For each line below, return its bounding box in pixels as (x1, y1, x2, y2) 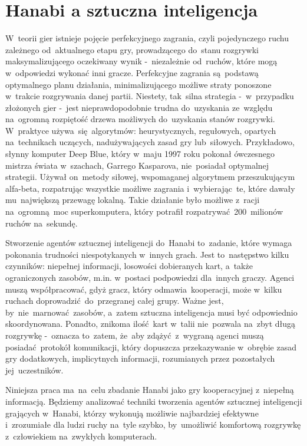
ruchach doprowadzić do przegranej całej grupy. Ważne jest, (5, 294, 224, 307)
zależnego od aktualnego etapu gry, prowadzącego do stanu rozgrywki (5, 43, 259, 55)
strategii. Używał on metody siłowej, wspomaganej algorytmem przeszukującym (5, 170, 295, 183)
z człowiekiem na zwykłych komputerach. (5, 429, 157, 442)
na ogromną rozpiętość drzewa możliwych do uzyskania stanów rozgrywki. (5, 113, 275, 125)
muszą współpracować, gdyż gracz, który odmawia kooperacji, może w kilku (5, 283, 282, 295)
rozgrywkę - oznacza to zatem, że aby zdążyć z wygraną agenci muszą (5, 329, 264, 341)
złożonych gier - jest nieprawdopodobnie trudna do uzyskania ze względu (5, 101, 273, 113)
